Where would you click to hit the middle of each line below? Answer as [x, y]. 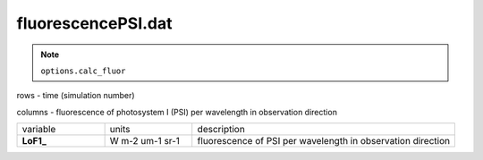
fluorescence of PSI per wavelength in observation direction [324, 141]
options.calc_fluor [83, 71]
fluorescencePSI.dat [95, 23]
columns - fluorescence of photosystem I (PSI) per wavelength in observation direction [177, 112]
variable [39, 130]
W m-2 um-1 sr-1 [145, 141]
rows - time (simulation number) [76, 96]
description [221, 130]
